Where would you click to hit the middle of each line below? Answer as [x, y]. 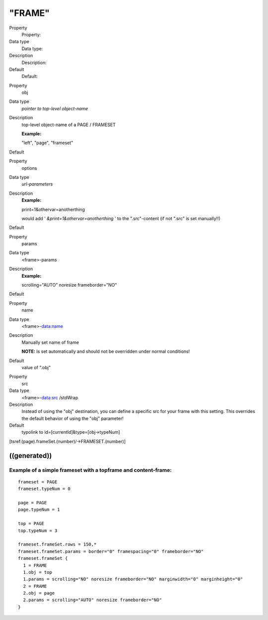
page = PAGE [33, 503]
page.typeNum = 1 [39, 510]
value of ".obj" [36, 367]
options [29, 168]
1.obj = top [37, 572]
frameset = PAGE [38, 482]
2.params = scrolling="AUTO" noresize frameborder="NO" [93, 600]
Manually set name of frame [50, 342]
